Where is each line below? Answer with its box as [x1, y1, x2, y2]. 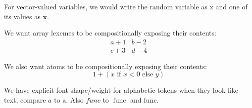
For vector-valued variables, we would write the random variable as [4, 1, 207, 11]
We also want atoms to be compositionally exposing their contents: [4, 61, 207, 71]
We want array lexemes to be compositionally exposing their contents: [4, 28, 216, 38]
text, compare [4, 95, 46, 105]
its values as [4, 11, 41, 21]
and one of [215, 1, 248, 11]
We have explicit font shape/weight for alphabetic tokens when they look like [4, 85, 239, 95]
